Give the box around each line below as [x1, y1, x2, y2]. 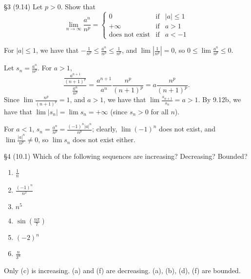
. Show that [60, 1, 96, 11]
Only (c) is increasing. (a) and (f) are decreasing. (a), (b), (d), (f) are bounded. [4, 265, 241, 276]
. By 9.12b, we [198, 94, 241, 104]
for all [151, 106, 169, 116]
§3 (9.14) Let [4, 1, 43, 11]
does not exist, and [159, 124, 216, 134]
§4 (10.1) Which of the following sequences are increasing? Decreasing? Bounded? [4, 150, 248, 161]
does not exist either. [73, 134, 135, 145]
